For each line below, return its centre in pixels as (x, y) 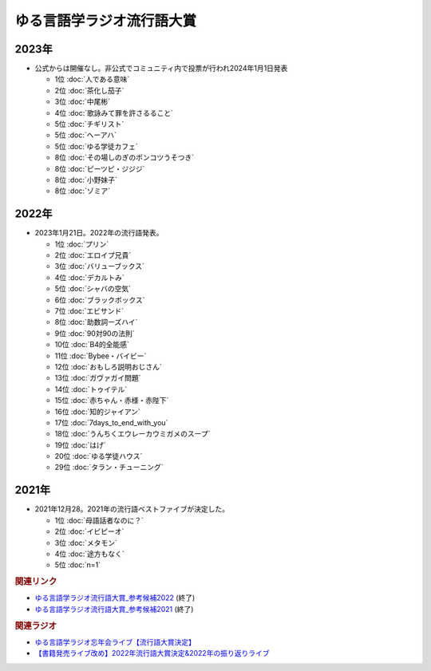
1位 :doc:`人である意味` (92, 79)
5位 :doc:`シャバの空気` (93, 289)
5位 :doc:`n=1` (78, 565)
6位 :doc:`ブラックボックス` (100, 300)
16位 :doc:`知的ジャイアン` (98, 412)
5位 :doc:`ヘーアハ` (86, 135)
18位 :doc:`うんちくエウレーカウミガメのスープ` (132, 434)
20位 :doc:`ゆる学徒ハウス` (99, 456)
